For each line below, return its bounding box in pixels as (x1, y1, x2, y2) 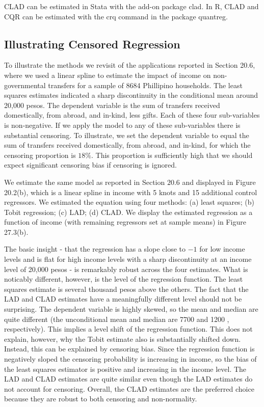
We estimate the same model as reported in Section (4, 176, 165, 187)
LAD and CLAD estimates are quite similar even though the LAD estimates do (4, 373, 253, 384)
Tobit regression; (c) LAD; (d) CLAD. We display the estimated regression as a (4, 206, 253, 217)
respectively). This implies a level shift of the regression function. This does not (4, 323, 253, 334)
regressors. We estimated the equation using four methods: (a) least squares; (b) (4, 197, 254, 207)
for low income (199, 243, 245, 254)
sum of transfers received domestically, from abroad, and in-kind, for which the (4, 140, 251, 150)
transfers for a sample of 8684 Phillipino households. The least (48, 79, 243, 90)
